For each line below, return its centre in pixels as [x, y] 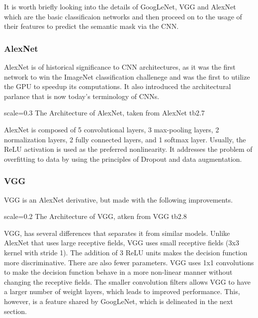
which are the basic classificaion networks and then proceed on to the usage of [123, 16]
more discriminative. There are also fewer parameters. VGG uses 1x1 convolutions [129, 262]
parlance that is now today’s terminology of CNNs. [82, 96]
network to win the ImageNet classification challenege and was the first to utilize [127, 76]
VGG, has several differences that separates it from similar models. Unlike [117, 233]
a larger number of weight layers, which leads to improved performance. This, [122, 291]
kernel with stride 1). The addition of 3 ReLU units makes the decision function [126, 252]
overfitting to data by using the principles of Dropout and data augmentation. [123, 159]
